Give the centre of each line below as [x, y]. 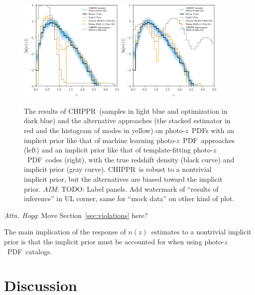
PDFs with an [213, 130]
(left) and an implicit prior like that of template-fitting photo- [119, 150]
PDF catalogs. [30, 251]
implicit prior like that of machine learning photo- [100, 140]
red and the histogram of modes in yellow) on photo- [105, 130]
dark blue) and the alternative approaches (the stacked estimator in [127, 120]
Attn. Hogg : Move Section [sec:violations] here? [76, 215]
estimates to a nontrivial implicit [201, 232]
